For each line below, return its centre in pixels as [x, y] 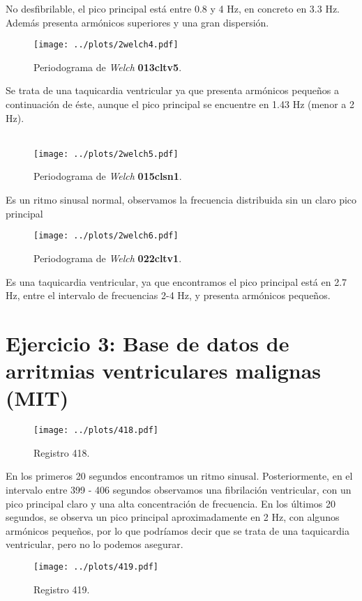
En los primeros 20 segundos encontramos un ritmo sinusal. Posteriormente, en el [179, 476]
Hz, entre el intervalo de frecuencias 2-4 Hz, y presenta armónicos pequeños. [168, 295]
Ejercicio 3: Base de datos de [148, 343]
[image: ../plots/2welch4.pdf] [106, 45]
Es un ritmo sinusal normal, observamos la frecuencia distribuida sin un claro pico [181, 200]
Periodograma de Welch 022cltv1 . [108, 258]
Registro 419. [62, 589]
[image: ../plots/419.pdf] [96, 567]
